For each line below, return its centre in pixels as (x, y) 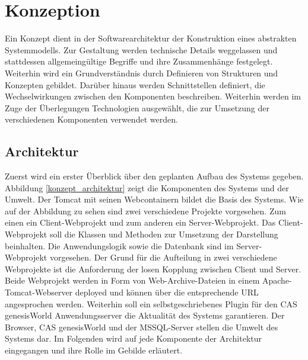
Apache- (277, 280)
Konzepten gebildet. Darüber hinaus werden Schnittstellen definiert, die (135, 84)
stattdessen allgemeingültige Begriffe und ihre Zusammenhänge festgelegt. (139, 61)
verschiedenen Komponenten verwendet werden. (91, 119)
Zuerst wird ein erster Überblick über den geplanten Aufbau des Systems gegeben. (154, 176)
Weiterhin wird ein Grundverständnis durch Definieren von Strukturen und (142, 73)
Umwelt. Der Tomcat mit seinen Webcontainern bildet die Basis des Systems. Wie (154, 199)
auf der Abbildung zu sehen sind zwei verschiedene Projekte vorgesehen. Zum (145, 210)
